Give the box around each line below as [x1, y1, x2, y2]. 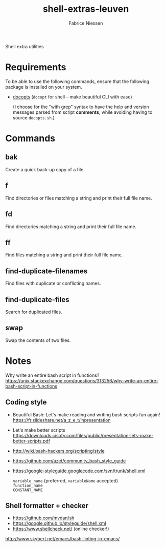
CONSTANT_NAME [12, 488, 43, 493]
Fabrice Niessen [68, 20, 103, 26]
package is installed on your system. [5, 84, 83, 90]
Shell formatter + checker [5, 501, 88, 510]
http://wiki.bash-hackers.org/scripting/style [12, 448, 105, 454]
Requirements [5, 62, 66, 73]
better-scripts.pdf [12, 438, 50, 444]
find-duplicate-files [5, 295, 70, 304]
